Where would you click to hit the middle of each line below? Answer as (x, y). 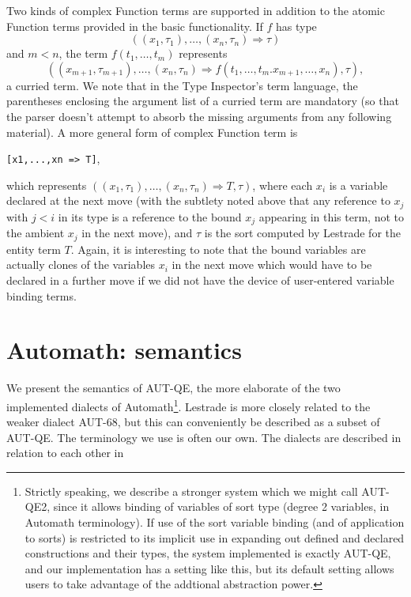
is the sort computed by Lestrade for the (302, 233)
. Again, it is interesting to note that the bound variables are (218, 249)
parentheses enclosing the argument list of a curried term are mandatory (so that (203, 101)
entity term (34, 249)
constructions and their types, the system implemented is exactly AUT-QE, (208, 553)
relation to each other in (65, 453)
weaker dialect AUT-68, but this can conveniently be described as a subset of (193, 422)
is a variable (358, 185)
